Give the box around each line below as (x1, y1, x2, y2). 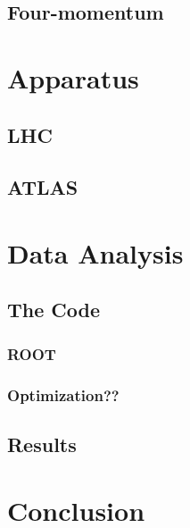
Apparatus (7, 59, 139, 96)
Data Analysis (7, 234, 184, 271)
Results (7, 430, 77, 457)
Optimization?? (7, 383, 120, 406)
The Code (7, 296, 101, 323)
